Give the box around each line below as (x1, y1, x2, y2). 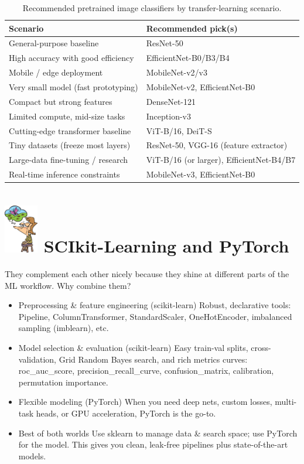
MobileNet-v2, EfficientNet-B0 (146, 80, 255, 93)
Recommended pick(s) (146, 22, 238, 34)
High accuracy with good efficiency (9, 52, 134, 64)
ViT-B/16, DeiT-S (146, 124, 212, 137)
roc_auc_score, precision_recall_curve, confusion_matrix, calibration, (18, 364, 274, 377)
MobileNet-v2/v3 (146, 66, 207, 79)
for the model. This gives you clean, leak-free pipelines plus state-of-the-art (18, 438, 288, 451)
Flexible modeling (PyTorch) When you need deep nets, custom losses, (18, 395, 272, 408)
